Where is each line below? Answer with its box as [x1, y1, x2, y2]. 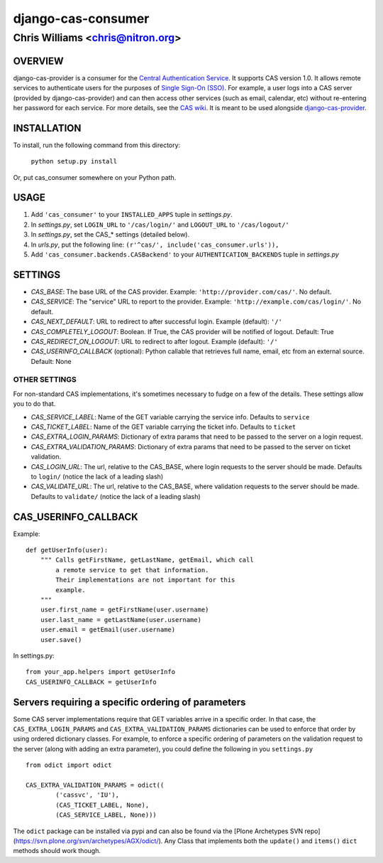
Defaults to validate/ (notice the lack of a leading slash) [30, 492, 201, 500]
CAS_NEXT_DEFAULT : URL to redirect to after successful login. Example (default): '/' [30, 317, 283, 326]
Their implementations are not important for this [55, 576, 235, 584]
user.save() [40, 636, 82, 643]
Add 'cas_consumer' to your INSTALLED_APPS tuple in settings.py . [30, 210, 233, 219]
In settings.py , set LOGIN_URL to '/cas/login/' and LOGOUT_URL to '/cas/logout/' [30, 220, 290, 229]
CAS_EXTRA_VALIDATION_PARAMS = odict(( [26, 781, 165, 789]
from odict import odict [26, 761, 112, 769]
